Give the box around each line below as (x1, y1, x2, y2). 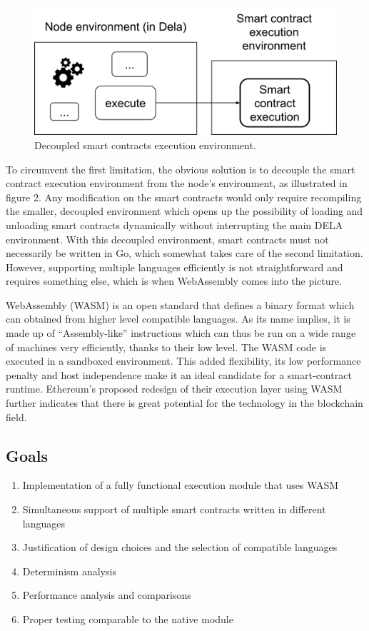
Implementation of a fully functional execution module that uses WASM (22, 478, 339, 493)
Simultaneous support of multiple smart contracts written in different (22, 502, 326, 517)
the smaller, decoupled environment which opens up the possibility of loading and (6, 203, 363, 218)
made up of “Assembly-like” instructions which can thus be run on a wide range (6, 325, 356, 340)
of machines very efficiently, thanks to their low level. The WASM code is (6, 339, 327, 354)
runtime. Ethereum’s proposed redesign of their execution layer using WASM (6, 381, 343, 396)
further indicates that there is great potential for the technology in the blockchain (6, 395, 363, 410)
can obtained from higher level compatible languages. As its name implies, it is (6, 311, 350, 326)
